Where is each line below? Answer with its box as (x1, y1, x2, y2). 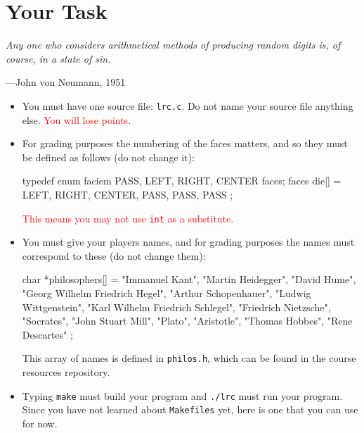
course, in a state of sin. (6, 51, 111, 65)
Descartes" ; (22, 327, 73, 341)
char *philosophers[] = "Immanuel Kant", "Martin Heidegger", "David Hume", (22, 272, 356, 287)
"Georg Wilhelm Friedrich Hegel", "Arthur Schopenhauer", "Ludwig (22, 285, 311, 300)
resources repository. (22, 365, 110, 379)
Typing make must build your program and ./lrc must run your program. (22, 388, 343, 403)
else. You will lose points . (22, 112, 131, 127)
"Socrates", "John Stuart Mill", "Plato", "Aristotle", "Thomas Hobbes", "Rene (22, 313, 353, 328)
